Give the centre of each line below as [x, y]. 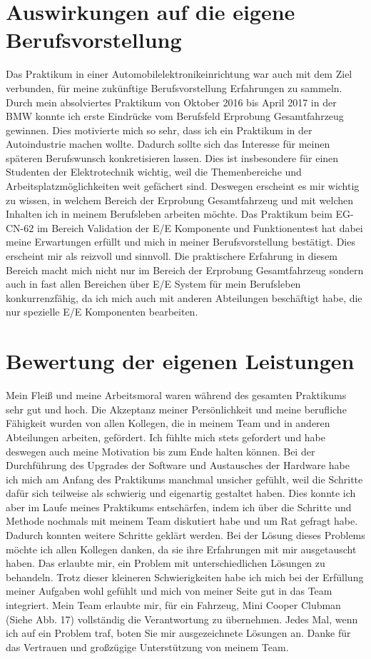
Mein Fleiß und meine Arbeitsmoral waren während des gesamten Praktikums [176, 395]
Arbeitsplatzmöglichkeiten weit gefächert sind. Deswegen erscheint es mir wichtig [183, 186]
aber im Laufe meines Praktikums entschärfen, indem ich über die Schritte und [179, 507]
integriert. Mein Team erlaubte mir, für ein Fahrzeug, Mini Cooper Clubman [173, 605]
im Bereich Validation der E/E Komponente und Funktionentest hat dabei [200, 227]
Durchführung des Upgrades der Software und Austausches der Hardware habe [178, 465]
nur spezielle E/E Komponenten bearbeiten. [102, 312]
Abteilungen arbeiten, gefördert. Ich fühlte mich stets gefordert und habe [166, 437]
